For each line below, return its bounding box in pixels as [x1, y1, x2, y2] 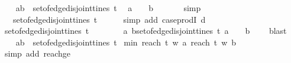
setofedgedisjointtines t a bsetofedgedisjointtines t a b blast [4, 24, 287, 37]
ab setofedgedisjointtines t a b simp [15, 2, 201, 13]
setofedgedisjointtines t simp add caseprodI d [12, 13, 206, 25]
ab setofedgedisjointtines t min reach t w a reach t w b [15, 36, 237, 48]
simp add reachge [4, 47, 70, 60]
